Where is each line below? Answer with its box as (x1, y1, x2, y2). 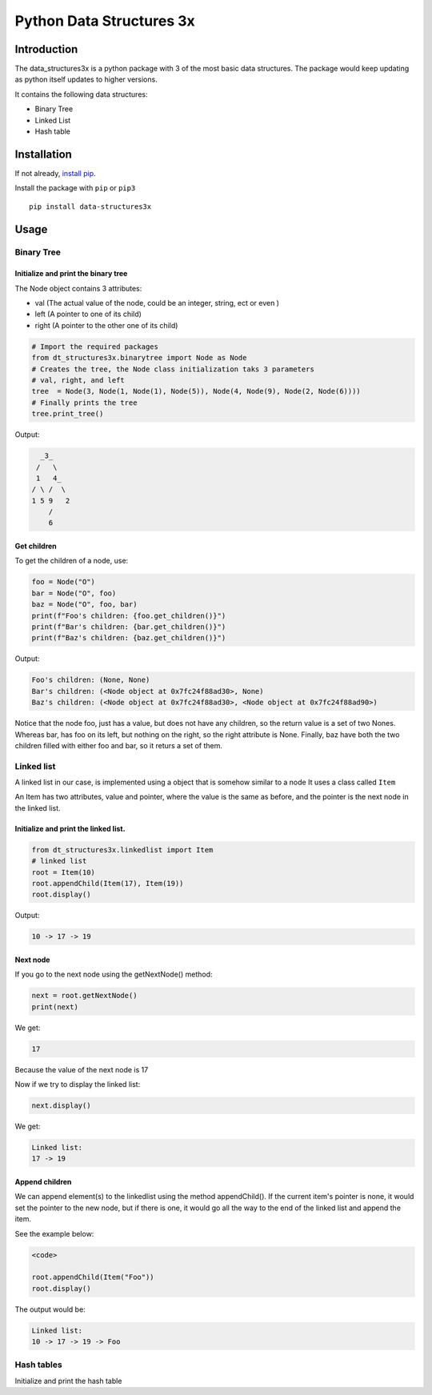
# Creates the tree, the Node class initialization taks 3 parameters (31, 364, 315, 374)
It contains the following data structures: (14, 89, 148, 99)
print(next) (31, 1002, 79, 1012)
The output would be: (14, 1305, 86, 1314)
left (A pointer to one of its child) (34, 309, 142, 319)
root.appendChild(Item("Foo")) (31, 1273, 155, 1282)
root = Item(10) (31, 868, 96, 876)
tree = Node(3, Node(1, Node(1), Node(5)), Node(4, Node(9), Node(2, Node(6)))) (31, 387, 362, 396)
